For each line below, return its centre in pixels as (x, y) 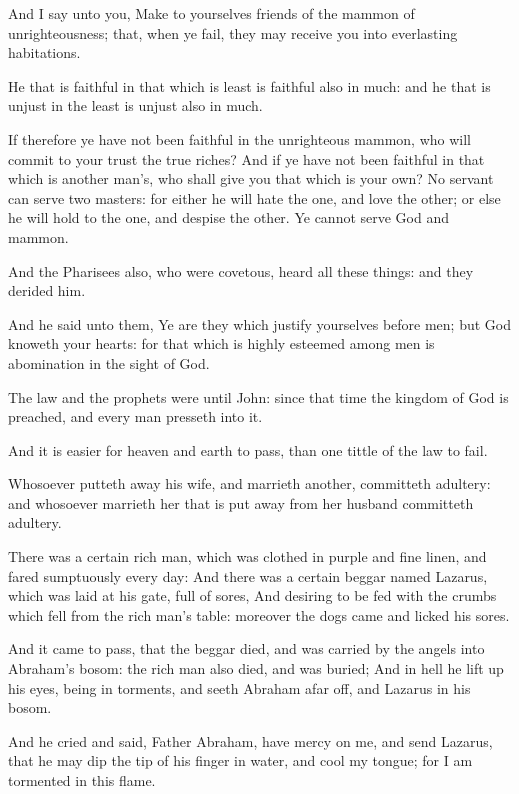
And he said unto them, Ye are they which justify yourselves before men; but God (259, 323)
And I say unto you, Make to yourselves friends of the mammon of (211, 13)
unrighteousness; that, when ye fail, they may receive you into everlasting (233, 32)
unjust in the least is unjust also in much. (135, 105)
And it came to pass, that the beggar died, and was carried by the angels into (246, 648)
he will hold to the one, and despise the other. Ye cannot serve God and (229, 217)
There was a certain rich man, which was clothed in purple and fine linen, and (247, 556)
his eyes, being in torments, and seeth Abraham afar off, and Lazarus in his (239, 687)
